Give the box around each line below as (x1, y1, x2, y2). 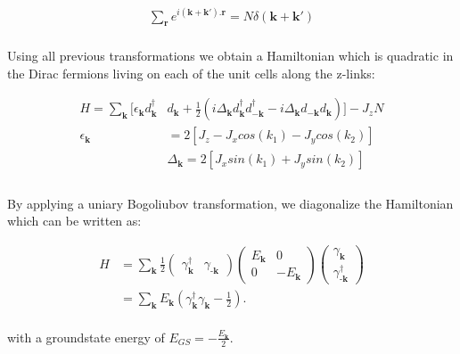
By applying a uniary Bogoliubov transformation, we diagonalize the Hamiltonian (7, 193, 454, 212)
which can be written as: (7, 211, 142, 230)
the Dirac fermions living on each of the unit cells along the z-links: (7, 63, 375, 82)
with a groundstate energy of (7, 327, 165, 346)
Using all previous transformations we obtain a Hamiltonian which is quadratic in (7, 45, 454, 64)
